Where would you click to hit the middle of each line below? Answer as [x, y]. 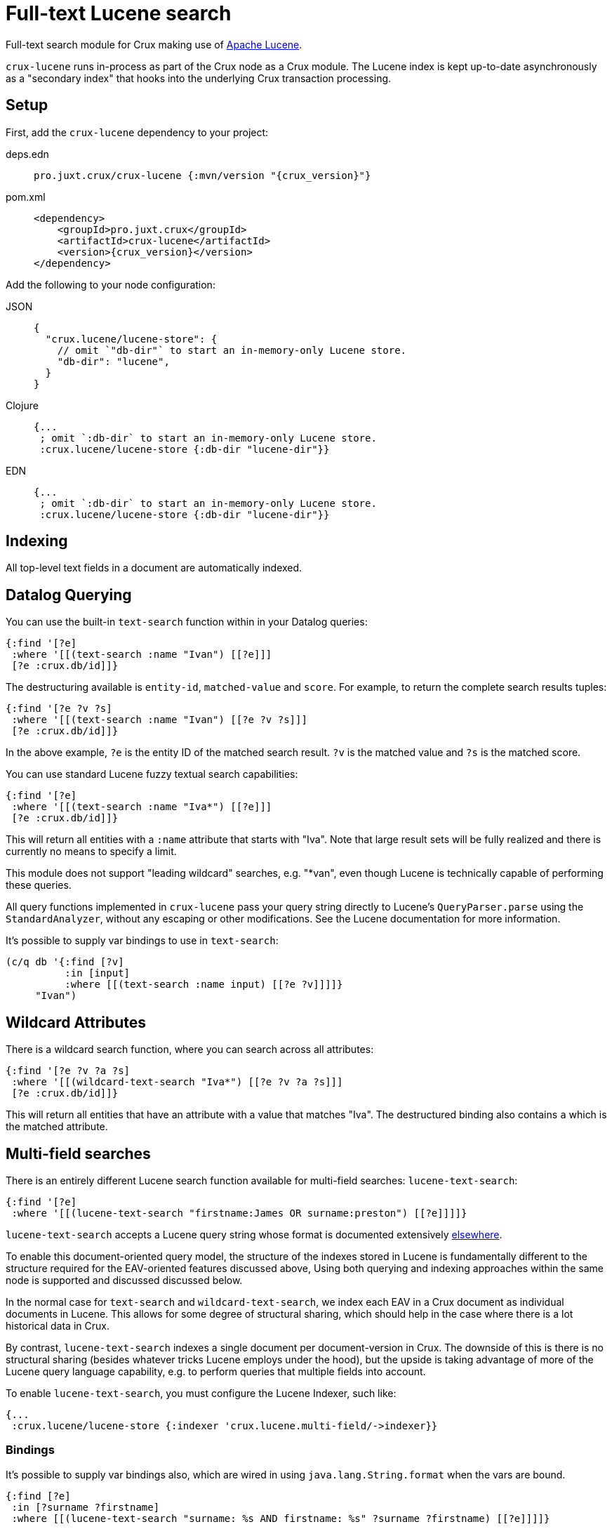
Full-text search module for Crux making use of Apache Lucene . [154, 44]
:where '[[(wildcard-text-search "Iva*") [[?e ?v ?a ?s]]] [177, 1082]
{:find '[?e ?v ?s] [59, 709]
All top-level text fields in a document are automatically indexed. [154, 568]
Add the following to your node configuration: [111, 284]
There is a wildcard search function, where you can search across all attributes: [190, 1050]
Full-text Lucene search [119, 13]
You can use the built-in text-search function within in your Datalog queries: [187, 622]
